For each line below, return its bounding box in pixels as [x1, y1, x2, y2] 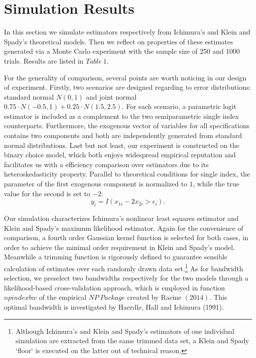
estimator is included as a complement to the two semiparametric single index [4, 110, 239, 121]
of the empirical [39, 292, 87, 302]
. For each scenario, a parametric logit [122, 101, 237, 111]
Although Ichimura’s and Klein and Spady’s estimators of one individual [15, 325, 234, 336]
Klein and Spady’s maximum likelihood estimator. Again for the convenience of [4, 222, 243, 233]
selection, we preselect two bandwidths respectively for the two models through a [4, 273, 249, 283]
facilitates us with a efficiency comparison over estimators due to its [4, 159, 209, 169]
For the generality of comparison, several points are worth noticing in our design [4, 72, 247, 82]
